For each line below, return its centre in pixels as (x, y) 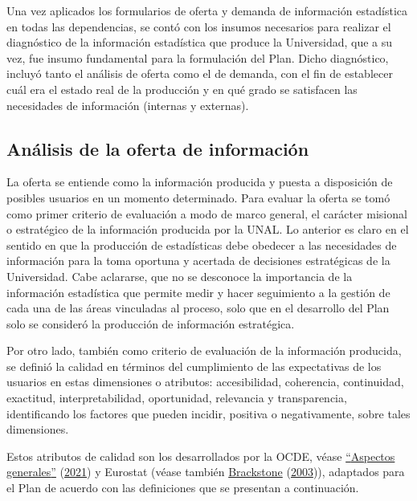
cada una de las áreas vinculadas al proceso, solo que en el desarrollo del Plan (198, 308)
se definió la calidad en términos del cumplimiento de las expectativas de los (194, 366)
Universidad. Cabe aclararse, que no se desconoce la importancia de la (180, 276)
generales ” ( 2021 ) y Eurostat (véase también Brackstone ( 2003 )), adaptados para (206, 472)
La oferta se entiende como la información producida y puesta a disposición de (200, 182)
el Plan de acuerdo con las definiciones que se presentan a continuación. (183, 488)
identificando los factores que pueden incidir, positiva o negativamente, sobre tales (208, 413)
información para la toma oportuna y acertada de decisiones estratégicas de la (198, 261)
